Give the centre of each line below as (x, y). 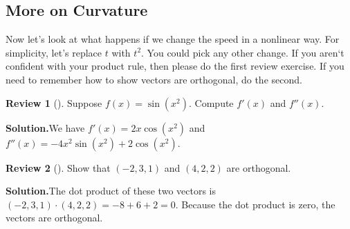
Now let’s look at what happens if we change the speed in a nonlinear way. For (173, 39)
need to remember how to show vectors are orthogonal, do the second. (154, 79)
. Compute (211, 102)
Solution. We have (45, 127)
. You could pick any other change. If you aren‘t (243, 52)
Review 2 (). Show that (58, 167)
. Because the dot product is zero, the (255, 204)
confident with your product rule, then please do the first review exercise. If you (175, 66)
